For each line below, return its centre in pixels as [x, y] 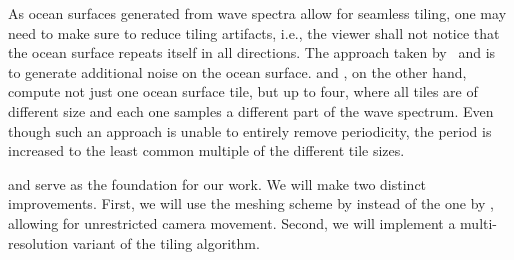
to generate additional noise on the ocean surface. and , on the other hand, [237, 71]
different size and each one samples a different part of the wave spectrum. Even [251, 110]
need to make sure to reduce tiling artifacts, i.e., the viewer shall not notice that [254, 32]
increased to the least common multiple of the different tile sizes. [206, 150]
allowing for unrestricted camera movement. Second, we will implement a [232, 222]
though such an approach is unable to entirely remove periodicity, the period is [250, 130]
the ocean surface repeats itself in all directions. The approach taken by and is [252, 52]
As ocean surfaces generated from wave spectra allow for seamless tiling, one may [257, 13]
